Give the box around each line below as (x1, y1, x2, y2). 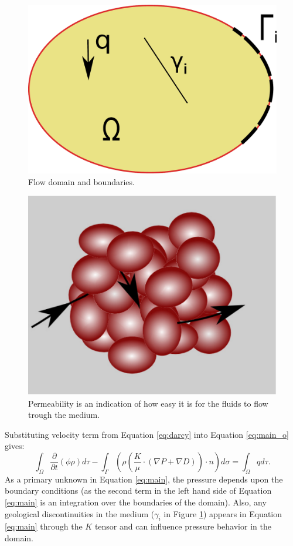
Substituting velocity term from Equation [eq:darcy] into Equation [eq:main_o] (5, 428, 289, 440)
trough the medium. (28, 408, 100, 421)
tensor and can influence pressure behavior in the (94, 520, 271, 532)
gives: (5, 440, 25, 452)
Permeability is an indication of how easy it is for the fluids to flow (28, 397, 268, 409)
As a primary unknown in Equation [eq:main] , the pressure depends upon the (5, 473, 283, 485)
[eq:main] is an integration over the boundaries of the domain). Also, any (5, 496, 267, 508)
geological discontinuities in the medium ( (5, 507, 155, 520)
